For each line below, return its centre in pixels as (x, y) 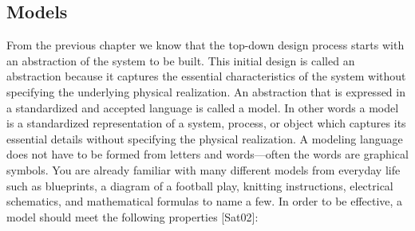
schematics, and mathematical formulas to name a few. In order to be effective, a (205, 201)
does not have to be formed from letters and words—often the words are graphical (207, 154)
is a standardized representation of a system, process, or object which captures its (206, 123)
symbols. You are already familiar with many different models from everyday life (204, 169)
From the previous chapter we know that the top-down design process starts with (206, 45)
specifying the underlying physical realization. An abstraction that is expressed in (206, 91)
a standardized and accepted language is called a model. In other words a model (203, 107)
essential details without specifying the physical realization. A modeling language (205, 138)
